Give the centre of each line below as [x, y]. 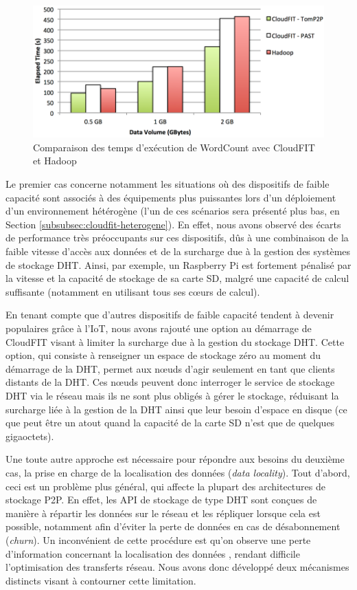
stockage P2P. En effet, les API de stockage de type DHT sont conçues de [161, 500]
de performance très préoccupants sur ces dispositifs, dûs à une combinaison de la [177, 238]
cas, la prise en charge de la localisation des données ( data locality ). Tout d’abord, [178, 472]
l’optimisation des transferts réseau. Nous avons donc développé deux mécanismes [177, 567]
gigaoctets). [30, 436]
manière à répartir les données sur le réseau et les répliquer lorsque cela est [163, 513]
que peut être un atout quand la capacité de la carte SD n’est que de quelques [170, 423]
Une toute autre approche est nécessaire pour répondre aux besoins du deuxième [175, 459]
